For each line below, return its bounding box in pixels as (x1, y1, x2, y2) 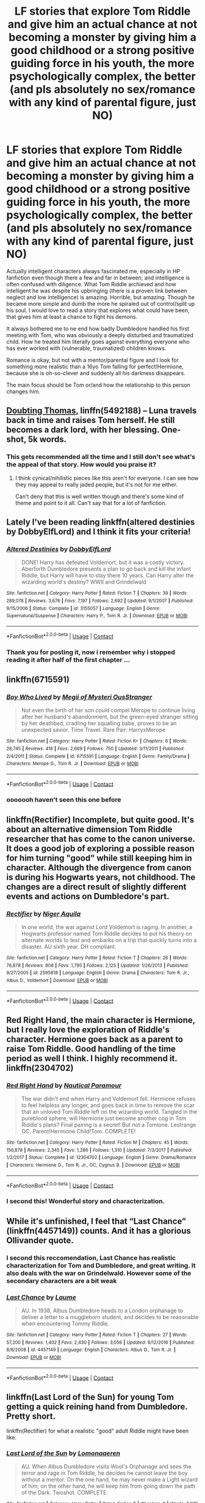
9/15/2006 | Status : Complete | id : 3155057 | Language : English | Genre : (6, 605, 160, 611)
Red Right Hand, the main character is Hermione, (6, 1014, 195, 1025)
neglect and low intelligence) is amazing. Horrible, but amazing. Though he (6, 293, 195, 301)
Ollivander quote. (6, 1235, 74, 1246)
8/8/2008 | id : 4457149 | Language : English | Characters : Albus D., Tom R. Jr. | (6, 1347, 176, 1353)
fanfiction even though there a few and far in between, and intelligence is (6, 274, 190, 281)
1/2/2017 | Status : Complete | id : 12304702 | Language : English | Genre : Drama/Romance (6, 1154, 196, 1161)
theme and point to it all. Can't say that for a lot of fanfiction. (15, 499, 167, 506)
